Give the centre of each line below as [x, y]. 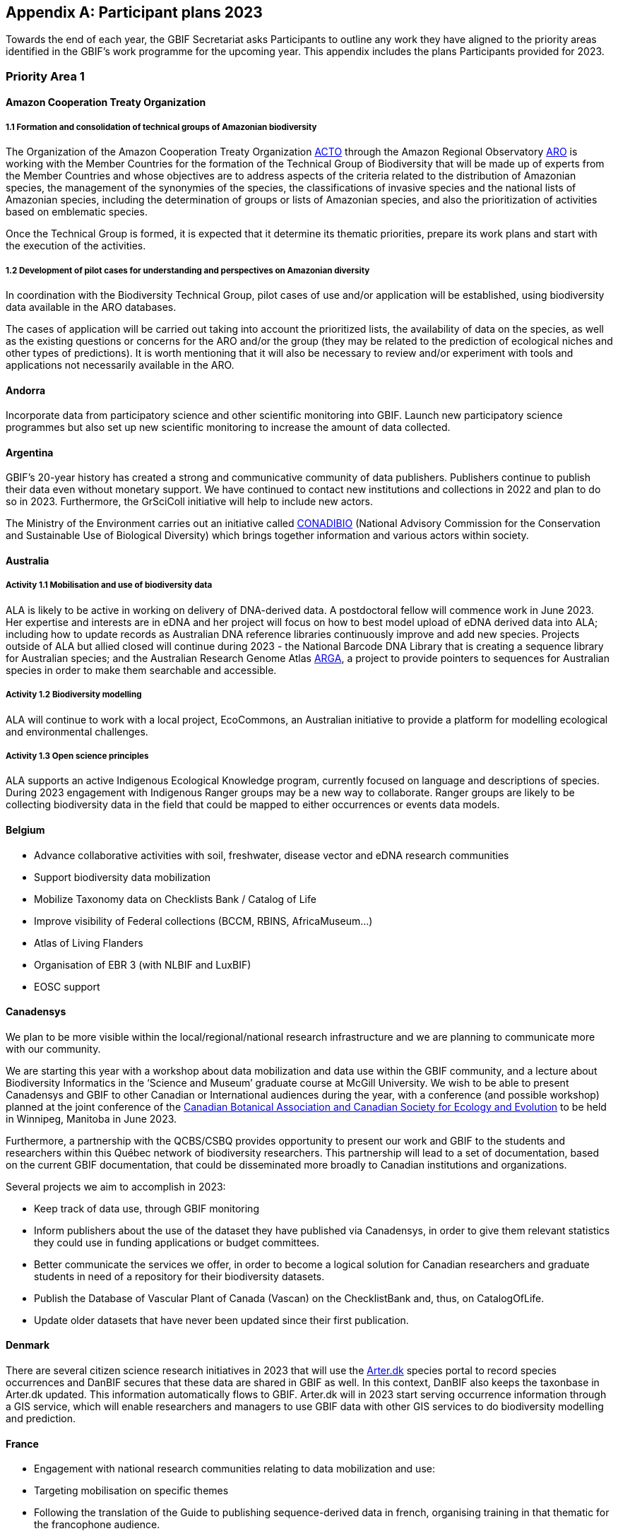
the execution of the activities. [76, 246]
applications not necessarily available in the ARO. [120, 365]
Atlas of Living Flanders [89, 943]
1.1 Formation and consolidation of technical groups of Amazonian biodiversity [161, 127]
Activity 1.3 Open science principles [77, 756]
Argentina [30, 452]
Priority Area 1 [45, 76]
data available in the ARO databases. [91, 307]
